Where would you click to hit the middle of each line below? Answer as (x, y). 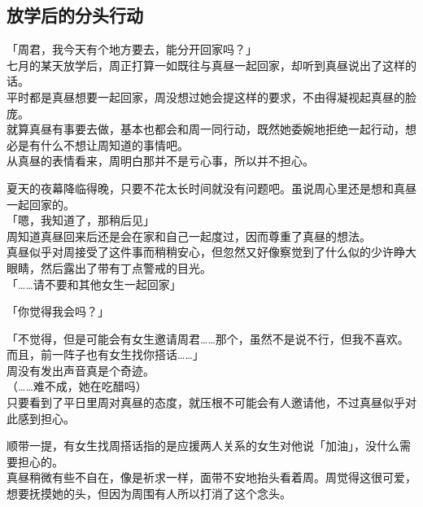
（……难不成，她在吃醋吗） (77, 386)
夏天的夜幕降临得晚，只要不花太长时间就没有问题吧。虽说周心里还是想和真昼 (211, 188)
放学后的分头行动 (75, 15)
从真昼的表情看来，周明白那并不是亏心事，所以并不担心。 (160, 161)
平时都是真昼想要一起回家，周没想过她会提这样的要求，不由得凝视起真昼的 (206, 96)
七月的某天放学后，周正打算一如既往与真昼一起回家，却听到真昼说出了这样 (206, 65)
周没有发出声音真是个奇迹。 (81, 370)
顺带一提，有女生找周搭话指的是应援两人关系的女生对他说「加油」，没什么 (203, 446)
